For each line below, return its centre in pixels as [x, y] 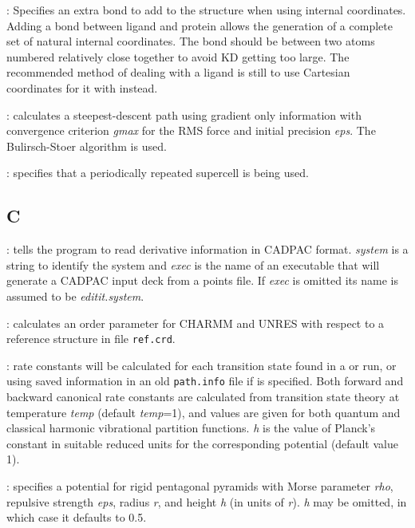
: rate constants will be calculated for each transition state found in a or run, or [202, 365]
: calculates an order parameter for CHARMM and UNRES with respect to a [196, 323]
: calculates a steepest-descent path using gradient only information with [184, 114]
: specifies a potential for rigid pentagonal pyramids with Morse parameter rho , [200, 485]
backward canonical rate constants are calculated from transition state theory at [203, 397]
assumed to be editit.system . [75, 296]
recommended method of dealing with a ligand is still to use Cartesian [178, 72]
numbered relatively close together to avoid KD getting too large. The [178, 56]
